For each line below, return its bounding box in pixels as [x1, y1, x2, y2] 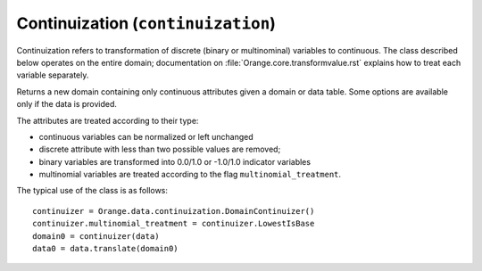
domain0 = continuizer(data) [32, 231, 160, 241]
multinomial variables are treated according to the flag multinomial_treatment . [38, 169, 342, 180]
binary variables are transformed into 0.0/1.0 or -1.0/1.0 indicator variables [38, 156, 312, 167]
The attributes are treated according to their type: [16, 115, 199, 126]
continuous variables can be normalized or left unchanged [38, 131, 253, 142]
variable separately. [16, 70, 89, 80]
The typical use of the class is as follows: [16, 185, 169, 196]
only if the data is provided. [16, 99, 118, 110]
